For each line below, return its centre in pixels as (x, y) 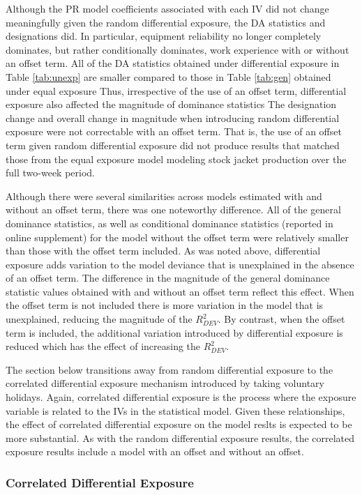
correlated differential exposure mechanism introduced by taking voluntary (165, 383)
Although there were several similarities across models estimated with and (164, 196)
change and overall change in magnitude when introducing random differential (173, 117)
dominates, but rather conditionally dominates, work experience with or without (178, 49)
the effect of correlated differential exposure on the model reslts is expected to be (179, 424)
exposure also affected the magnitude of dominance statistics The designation (171, 104)
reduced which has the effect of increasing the (103, 346)
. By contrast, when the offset (281, 319)
